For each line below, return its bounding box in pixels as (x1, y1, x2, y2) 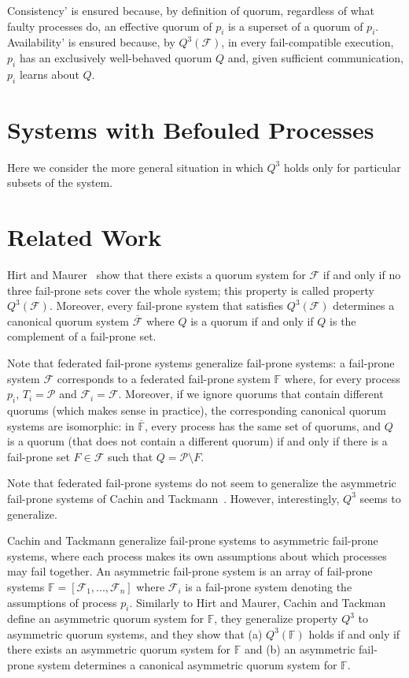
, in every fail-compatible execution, (221, 34, 394, 50)
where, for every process (284, 370, 400, 386)
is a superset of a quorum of (228, 17, 363, 34)
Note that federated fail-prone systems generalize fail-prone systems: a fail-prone (7, 354, 395, 371)
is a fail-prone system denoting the (185, 578, 352, 594)
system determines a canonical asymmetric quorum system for (37, 657, 337, 673)
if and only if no (322, 266, 401, 283)
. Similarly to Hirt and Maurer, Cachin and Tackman (129, 594, 386, 610)
